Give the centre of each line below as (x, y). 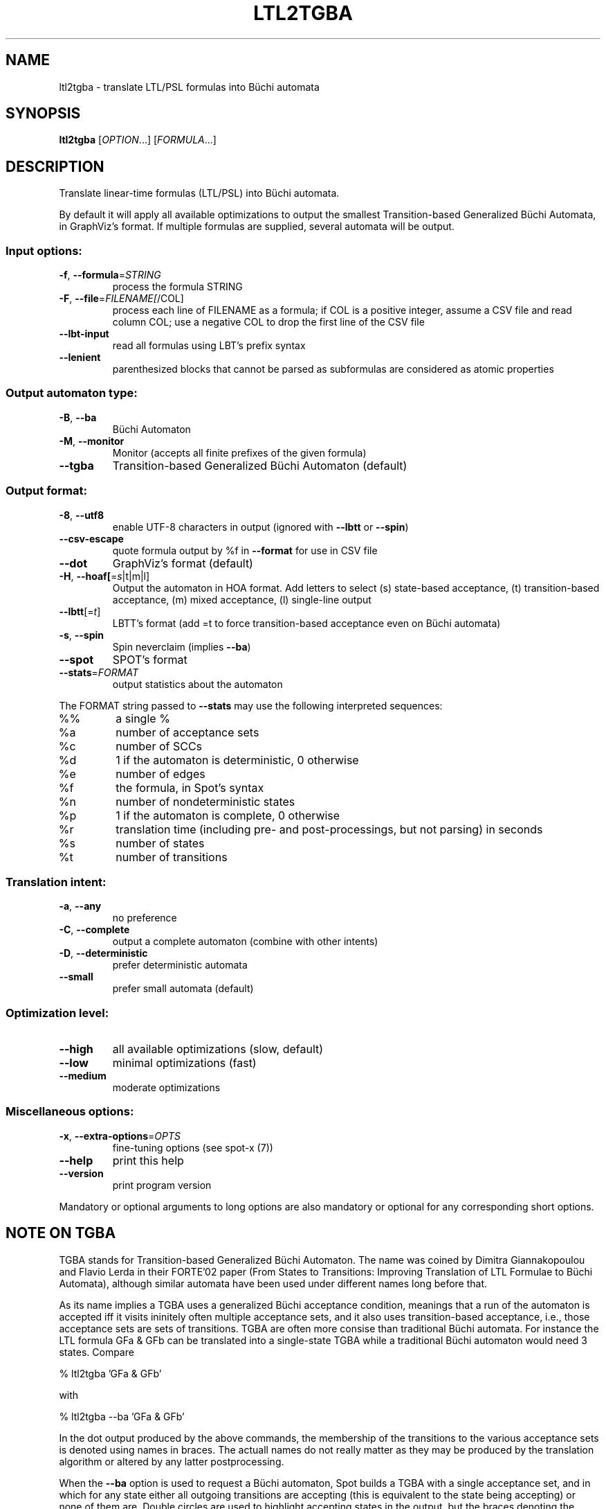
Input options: (44, 250)
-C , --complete (94, 930)
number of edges (160, 774)
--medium (83, 1076)
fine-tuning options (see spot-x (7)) (193, 1147)
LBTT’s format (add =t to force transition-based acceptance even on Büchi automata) (306, 623)
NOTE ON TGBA (61, 1233)
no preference (145, 918)
